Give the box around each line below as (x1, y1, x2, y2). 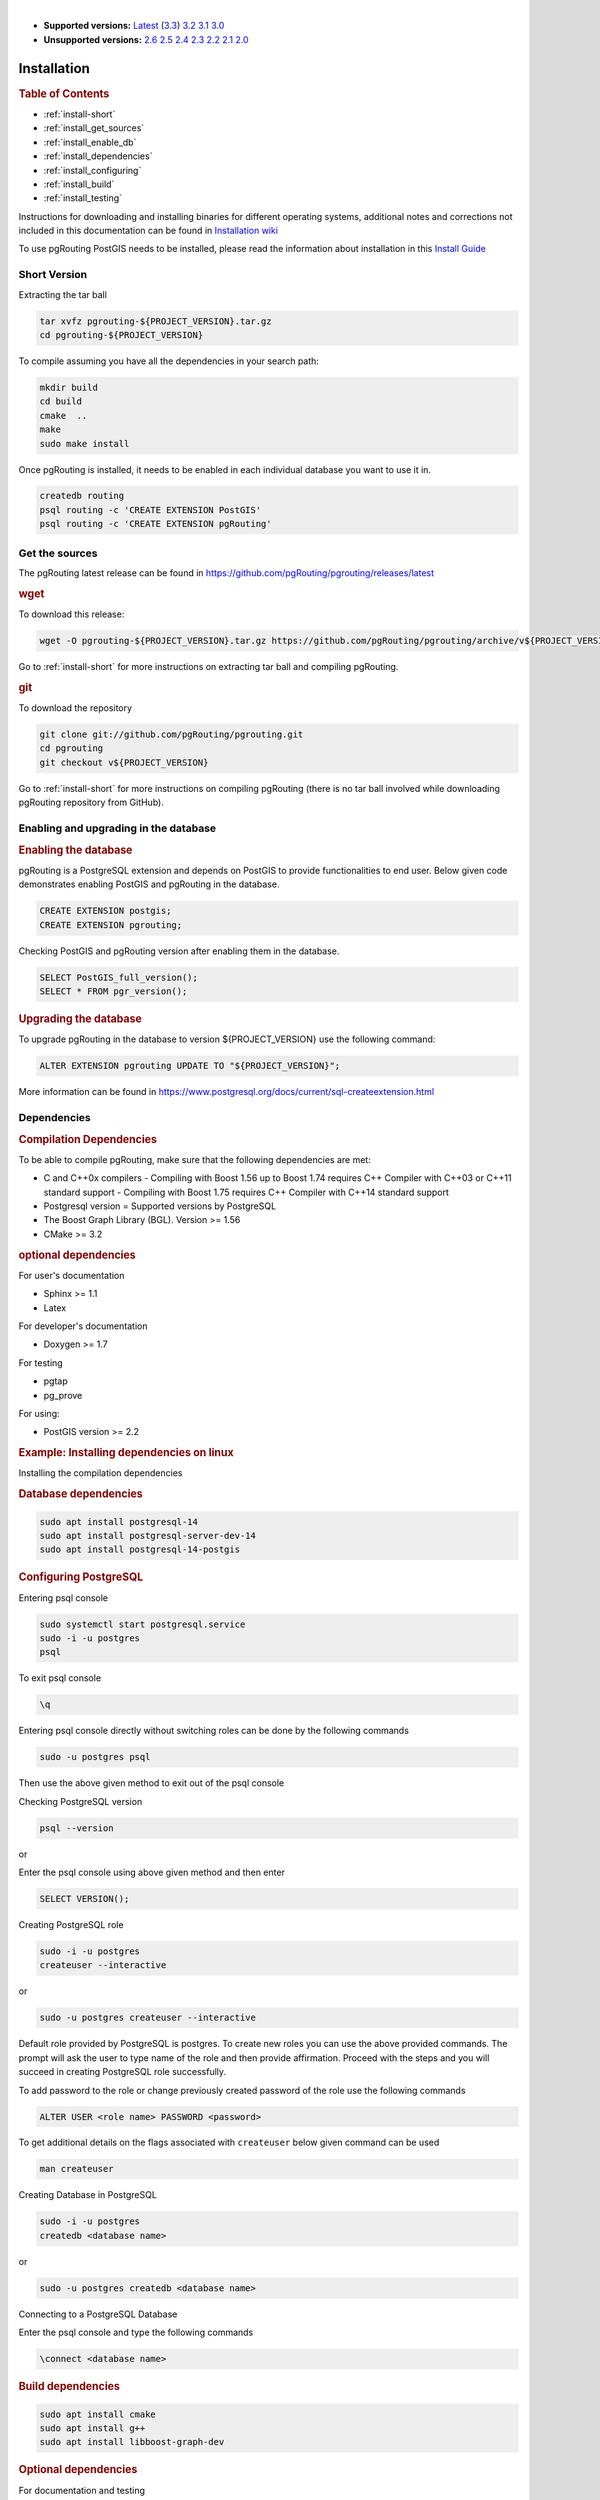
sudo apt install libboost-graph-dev (39, 2436, 225, 2448)
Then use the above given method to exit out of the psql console (18, 1777, 285, 1789)
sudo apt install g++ (39, 2423, 146, 2434)
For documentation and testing (18, 2484, 145, 2496)
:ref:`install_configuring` (43, 164, 142, 176)
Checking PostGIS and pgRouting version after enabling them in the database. (18, 945, 340, 957)
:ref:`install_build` (43, 178, 115, 190)
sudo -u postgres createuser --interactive (39, 2012, 257, 2024)
